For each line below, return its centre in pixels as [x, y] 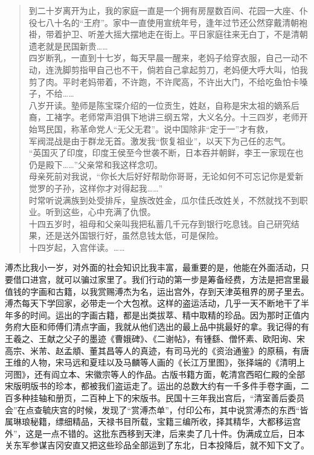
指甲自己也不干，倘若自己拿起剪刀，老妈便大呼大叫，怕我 [194, 69]
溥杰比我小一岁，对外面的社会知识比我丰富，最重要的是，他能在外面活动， [153, 267]
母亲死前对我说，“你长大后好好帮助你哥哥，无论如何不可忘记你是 [158, 176]
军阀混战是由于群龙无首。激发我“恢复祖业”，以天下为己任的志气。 [160, 140]
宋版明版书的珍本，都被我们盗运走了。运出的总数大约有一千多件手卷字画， [153, 386]
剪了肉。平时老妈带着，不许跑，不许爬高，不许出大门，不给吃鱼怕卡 [164, 81]
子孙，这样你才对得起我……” [108, 188]
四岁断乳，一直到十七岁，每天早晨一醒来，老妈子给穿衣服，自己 [155, 58]
